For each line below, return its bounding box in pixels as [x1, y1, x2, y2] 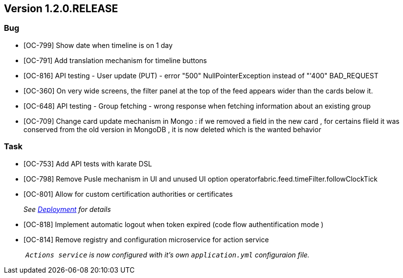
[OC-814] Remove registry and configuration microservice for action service [23, 235, 269, 244]
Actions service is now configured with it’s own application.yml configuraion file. [25, 250, 310, 259]
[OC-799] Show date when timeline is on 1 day [23, 41, 173, 49]
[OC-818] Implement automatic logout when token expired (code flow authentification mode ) [23, 220, 324, 229]
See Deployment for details [23, 205, 111, 213]
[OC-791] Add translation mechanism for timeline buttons [23, 56, 207, 65]
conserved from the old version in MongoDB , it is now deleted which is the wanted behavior [23, 125, 321, 134]
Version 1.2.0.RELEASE [4, 2, 118, 15]
